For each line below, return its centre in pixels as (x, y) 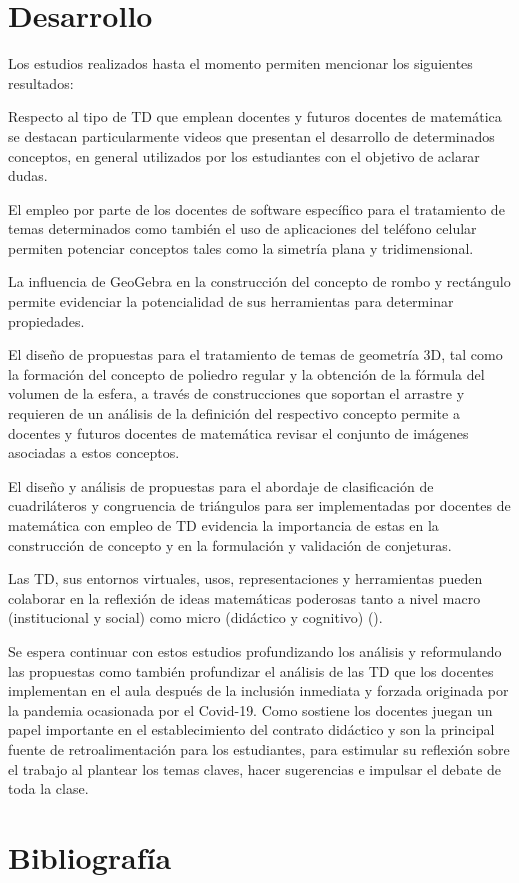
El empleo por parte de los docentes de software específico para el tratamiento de (256, 208)
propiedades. (46, 320)
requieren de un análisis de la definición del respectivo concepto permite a (234, 413)
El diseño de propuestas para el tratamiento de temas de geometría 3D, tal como (255, 354)
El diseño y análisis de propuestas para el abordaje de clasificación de (221, 485)
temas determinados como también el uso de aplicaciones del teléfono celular (242, 228)
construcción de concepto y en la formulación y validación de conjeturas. (230, 544)
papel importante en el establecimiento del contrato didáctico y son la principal (251, 729)
